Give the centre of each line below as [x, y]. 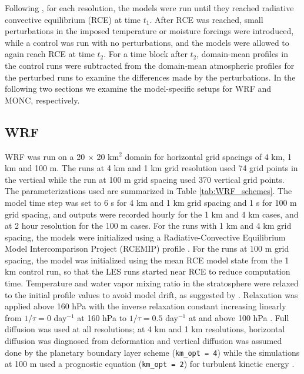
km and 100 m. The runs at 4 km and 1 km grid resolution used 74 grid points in [151, 168]
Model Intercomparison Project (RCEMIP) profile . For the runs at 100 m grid [147, 248]
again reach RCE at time [50, 54]
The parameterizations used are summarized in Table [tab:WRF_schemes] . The [148, 191]
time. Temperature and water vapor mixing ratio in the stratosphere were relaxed [152, 283]
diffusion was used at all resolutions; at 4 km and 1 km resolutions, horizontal [145, 329]
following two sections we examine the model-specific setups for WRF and [138, 89]
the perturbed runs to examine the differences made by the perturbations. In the [150, 77]
